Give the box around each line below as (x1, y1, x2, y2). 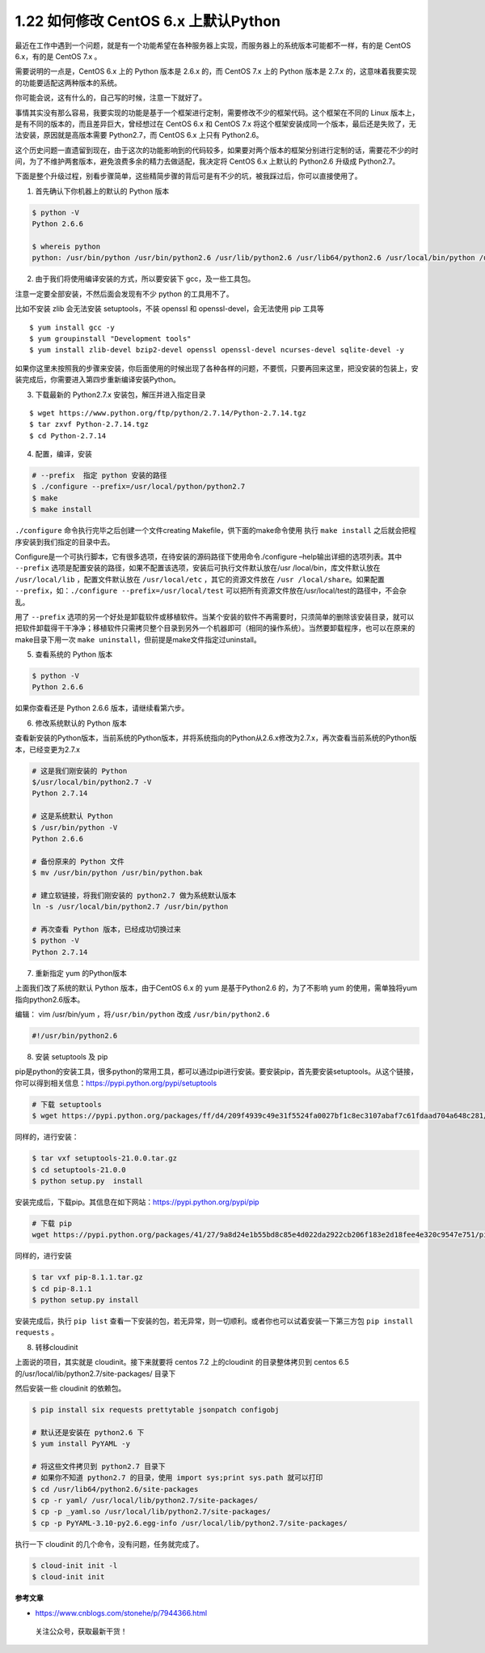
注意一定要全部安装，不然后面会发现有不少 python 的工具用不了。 (15, 288, 234, 299)
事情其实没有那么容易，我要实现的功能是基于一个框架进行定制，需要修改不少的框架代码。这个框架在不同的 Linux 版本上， (15, 108, 420, 117)
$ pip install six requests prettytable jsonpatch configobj (32, 1405, 280, 1414)
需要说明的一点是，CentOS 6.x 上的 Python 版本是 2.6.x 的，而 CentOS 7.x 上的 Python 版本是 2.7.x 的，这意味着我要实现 (15, 66, 417, 76)
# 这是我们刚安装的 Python (32, 766, 128, 775)
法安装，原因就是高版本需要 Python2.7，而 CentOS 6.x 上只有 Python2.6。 (15, 130, 264, 140)
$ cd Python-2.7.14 (29, 431, 107, 441)
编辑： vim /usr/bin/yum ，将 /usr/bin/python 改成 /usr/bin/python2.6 (15, 1009, 270, 1020)
